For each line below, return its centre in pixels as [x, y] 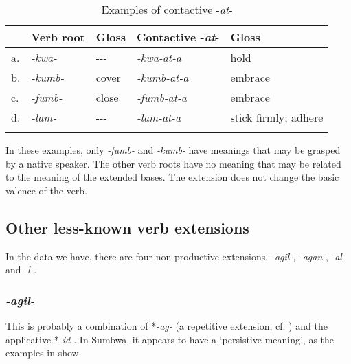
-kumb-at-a [163, 77]
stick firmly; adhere [277, 117]
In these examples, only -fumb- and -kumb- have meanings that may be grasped [173, 150]
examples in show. [44, 353]
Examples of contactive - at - [167, 9]
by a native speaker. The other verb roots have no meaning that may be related [173, 163]
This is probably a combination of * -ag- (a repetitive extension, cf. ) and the [167, 325]
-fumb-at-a [162, 97]
